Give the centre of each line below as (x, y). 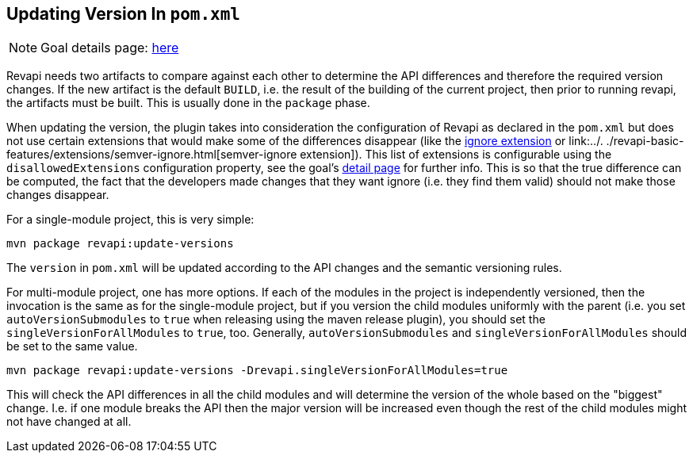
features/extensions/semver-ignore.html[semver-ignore (152, 155)
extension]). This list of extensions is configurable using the (456, 155)
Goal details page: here (110, 48)
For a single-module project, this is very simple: (130, 220)
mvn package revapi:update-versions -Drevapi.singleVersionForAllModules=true (257, 371)
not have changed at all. (69, 422)
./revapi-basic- (645, 141)
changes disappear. (58, 195)
